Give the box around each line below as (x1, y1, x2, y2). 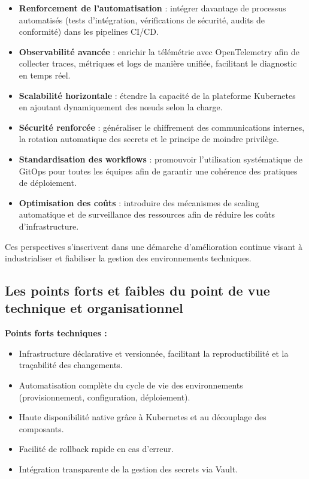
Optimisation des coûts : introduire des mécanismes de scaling (19, 196, 259, 209)
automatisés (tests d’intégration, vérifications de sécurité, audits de (19, 13, 265, 26)
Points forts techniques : (5, 327, 107, 339)
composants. (19, 422, 64, 435)
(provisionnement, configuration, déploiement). (19, 390, 190, 403)
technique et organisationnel (5, 299, 183, 317)
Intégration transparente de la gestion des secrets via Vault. (19, 463, 238, 475)
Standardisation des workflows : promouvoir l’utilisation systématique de (19, 152, 302, 165)
